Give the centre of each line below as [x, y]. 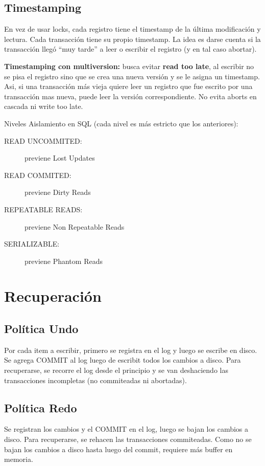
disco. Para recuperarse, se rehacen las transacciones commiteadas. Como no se [128, 439]
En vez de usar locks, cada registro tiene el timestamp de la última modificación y [132, 29]
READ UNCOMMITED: [43, 140]
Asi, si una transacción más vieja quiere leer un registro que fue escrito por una [128, 86]
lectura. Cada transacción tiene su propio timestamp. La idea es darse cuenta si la [132, 39]
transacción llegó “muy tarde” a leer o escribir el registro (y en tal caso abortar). [130, 49]
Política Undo [41, 329]
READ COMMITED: [38, 175]
